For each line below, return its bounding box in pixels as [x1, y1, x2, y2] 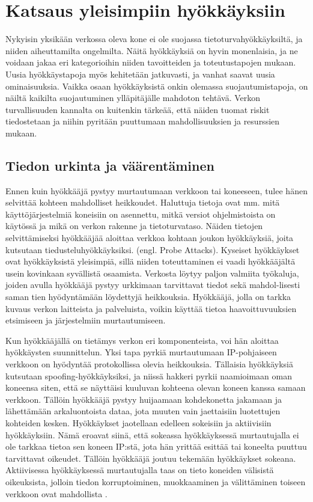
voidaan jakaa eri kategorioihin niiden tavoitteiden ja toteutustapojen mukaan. [5, 56, 296, 69]
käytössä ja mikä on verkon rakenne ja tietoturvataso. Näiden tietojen [5, 219, 263, 232]
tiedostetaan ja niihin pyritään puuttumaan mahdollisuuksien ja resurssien [5, 115, 280, 127]
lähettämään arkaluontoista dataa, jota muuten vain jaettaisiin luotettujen [5, 405, 281, 417]
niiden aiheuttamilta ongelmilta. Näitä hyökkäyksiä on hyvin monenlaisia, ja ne [5, 44, 298, 57]
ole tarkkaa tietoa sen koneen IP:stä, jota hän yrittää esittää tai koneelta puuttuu [5, 440, 307, 453]
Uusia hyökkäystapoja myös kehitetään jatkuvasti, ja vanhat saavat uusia [5, 67, 275, 80]
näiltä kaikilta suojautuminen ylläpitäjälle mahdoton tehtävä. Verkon [5, 91, 261, 104]
